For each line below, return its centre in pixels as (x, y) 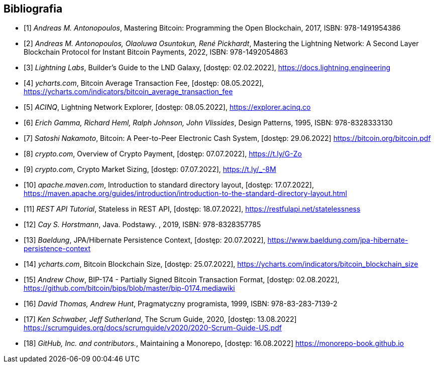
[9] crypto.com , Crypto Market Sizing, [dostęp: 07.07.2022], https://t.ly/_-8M (150, 169)
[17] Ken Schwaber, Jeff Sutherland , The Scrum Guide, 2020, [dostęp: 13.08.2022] (160, 319)
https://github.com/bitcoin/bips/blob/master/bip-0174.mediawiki (129, 288)
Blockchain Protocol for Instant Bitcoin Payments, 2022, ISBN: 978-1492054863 (156, 52)
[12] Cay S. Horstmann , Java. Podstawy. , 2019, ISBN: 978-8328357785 (142, 225)
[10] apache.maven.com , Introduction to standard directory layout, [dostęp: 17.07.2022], (169, 185)
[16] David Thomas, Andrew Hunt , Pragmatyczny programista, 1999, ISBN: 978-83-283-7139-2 (181, 304)
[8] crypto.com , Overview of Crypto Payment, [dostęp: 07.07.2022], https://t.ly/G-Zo (163, 154)
